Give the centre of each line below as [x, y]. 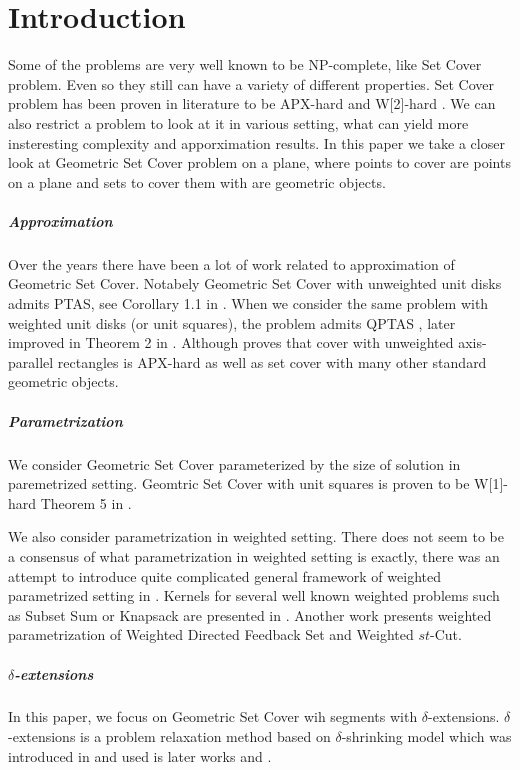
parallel [31, 361]
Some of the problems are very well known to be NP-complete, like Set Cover [245, 64]
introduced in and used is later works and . [140, 755]
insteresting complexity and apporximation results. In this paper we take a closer [256, 142]
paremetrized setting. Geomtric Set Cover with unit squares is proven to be [239, 483]
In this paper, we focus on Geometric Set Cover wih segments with [213, 716]
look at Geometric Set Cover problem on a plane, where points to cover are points [259, 162]
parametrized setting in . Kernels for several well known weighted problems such [254, 595]
